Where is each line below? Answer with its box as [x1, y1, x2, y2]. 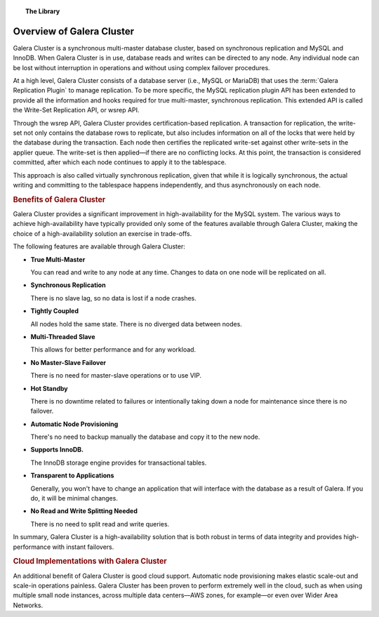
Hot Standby [30, 384, 68, 392]
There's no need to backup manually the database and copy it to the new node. [30, 432, 260, 442]
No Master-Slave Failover [30, 358, 107, 366]
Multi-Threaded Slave [30, 332, 95, 340]
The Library [25, 7, 60, 15]
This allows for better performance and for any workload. [30, 345, 197, 354]
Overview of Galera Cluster [13, 25, 135, 37]
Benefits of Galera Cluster [13, 194, 106, 204]
